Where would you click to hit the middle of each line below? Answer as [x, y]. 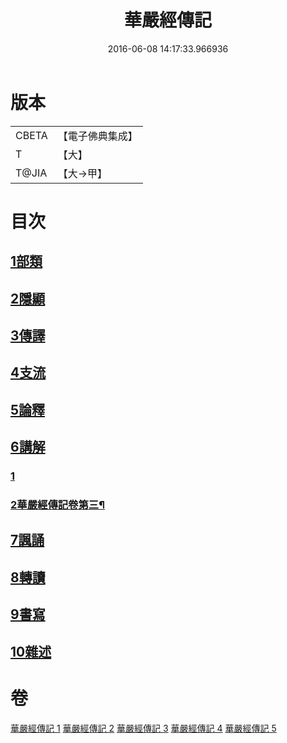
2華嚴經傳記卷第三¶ [57, 505]
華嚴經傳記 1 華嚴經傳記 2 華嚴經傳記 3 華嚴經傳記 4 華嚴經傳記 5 [143, 728]
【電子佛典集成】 [97, 136]
